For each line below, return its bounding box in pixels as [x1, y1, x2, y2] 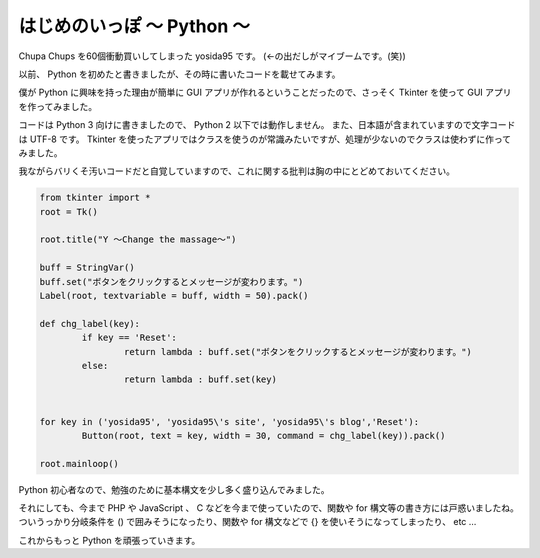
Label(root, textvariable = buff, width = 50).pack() [39, 290, 309, 301]
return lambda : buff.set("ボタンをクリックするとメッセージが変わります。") [123, 346, 472, 357]
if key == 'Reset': [81, 332, 177, 344]
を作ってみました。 [18, 100, 98, 112]
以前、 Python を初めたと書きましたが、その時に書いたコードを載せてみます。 [18, 68, 341, 80]
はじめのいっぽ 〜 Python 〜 [18, 15, 250, 37]
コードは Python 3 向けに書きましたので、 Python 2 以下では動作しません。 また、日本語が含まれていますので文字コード [18, 119, 516, 131]
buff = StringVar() [39, 262, 135, 274]
